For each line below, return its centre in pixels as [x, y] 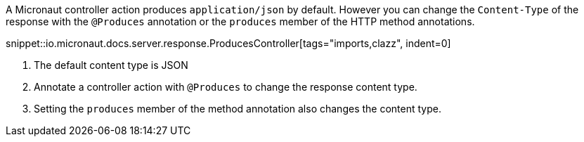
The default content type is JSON [111, 65]
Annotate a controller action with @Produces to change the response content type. [226, 87]
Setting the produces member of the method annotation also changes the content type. [238, 109]
